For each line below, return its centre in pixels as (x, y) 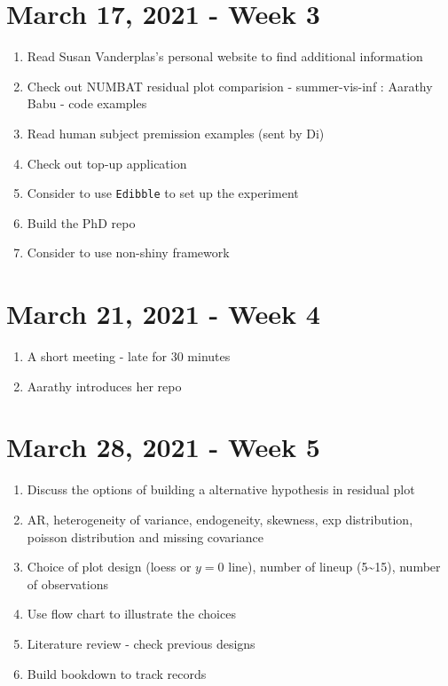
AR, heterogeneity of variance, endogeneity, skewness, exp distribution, (220, 519)
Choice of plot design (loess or (109, 567)
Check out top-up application (107, 163)
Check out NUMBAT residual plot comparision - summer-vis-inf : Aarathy (230, 86)
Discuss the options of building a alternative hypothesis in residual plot (221, 489)
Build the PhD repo (81, 222)
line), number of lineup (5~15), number (334, 567)
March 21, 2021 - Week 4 (163, 314)
